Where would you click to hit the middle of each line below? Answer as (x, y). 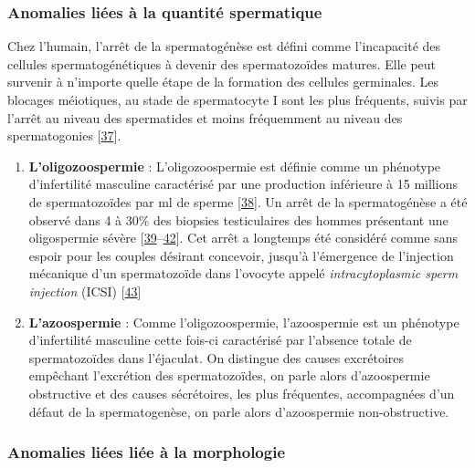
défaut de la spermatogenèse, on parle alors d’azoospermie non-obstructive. (239, 411)
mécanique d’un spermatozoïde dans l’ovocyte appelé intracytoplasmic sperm (243, 273)
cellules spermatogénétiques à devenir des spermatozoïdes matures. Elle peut (222, 63)
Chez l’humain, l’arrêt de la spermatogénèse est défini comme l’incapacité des (224, 46)
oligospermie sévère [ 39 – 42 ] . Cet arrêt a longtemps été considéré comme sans (243, 238)
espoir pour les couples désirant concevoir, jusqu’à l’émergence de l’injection (241, 255)
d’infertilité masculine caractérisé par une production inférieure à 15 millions (243, 184)
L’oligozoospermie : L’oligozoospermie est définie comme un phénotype (235, 166)
